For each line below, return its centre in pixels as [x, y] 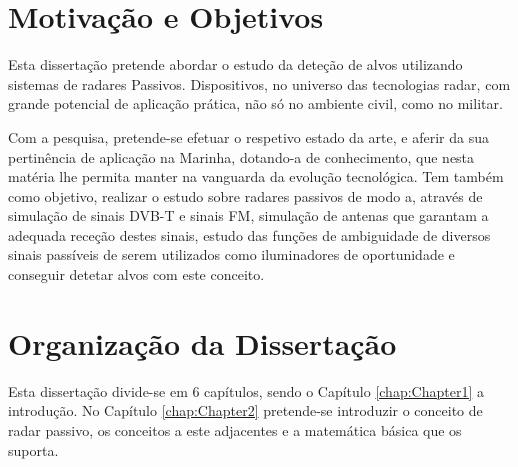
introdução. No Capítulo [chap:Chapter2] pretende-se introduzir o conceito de [245, 410]
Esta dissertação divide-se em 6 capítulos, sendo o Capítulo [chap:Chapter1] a [246, 390]
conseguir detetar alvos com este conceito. [136, 274]
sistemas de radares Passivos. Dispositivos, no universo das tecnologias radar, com [259, 83]
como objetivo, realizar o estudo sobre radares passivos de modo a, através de [245, 195]
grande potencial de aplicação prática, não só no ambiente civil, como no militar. [255, 103]
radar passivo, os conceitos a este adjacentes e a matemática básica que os [235, 429]
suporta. [33, 449]
